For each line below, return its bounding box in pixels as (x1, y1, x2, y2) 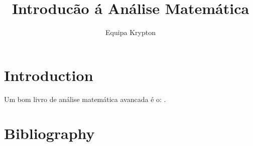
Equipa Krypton (105, 27, 156, 37)
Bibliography (4, 123, 95, 143)
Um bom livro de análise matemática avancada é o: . (4, 93, 166, 104)
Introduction (4, 64, 93, 85)
